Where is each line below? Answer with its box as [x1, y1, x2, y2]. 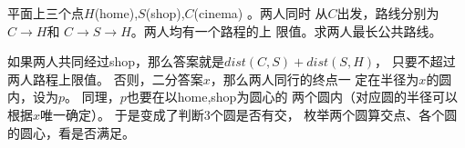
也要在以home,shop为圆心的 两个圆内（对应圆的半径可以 [126, 87, 459, 106]
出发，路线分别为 [336, 4, 439, 22]
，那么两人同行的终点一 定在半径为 [210, 69, 419, 88]
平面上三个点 [7, 4, 84, 22]
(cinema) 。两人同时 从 [193, 4, 328, 22]
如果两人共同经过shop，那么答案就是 [7, 52, 225, 71]
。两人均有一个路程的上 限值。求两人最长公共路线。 [130, 21, 442, 40]
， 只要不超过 [375, 52, 456, 71]
